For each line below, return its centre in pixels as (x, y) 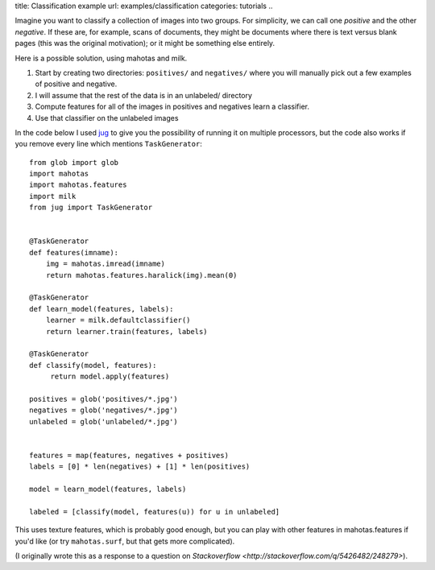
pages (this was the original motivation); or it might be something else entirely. (145, 43)
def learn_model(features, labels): (101, 309)
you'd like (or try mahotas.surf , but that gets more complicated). (125, 541)
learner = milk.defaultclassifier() (118, 320)
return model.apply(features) (110, 377)
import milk (53, 196)
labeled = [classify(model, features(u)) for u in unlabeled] (155, 512)
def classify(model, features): (93, 365)
